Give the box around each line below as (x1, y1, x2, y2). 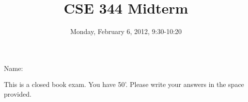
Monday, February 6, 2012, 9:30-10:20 (70, 26, 182, 36)
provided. (4, 88, 31, 99)
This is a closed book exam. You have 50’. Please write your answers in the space (4, 79, 244, 89)
